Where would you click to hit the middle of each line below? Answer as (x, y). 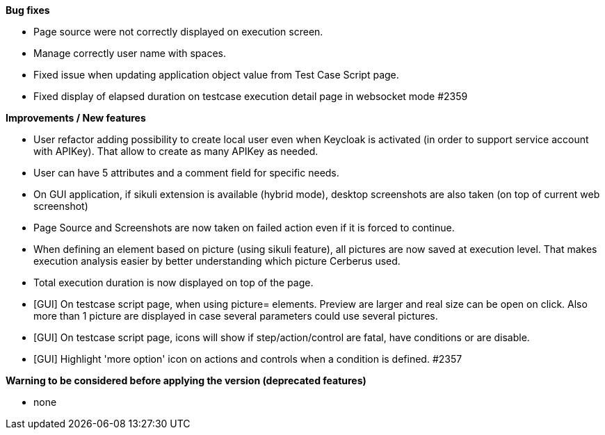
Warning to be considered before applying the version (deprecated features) (186, 380)
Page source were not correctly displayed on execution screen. (178, 32)
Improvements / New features (76, 118)
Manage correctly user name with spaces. (130, 53)
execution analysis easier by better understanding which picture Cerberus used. (217, 261)
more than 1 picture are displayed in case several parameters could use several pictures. (236, 316)
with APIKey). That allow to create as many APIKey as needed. (176, 151)
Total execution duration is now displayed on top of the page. (174, 282)
